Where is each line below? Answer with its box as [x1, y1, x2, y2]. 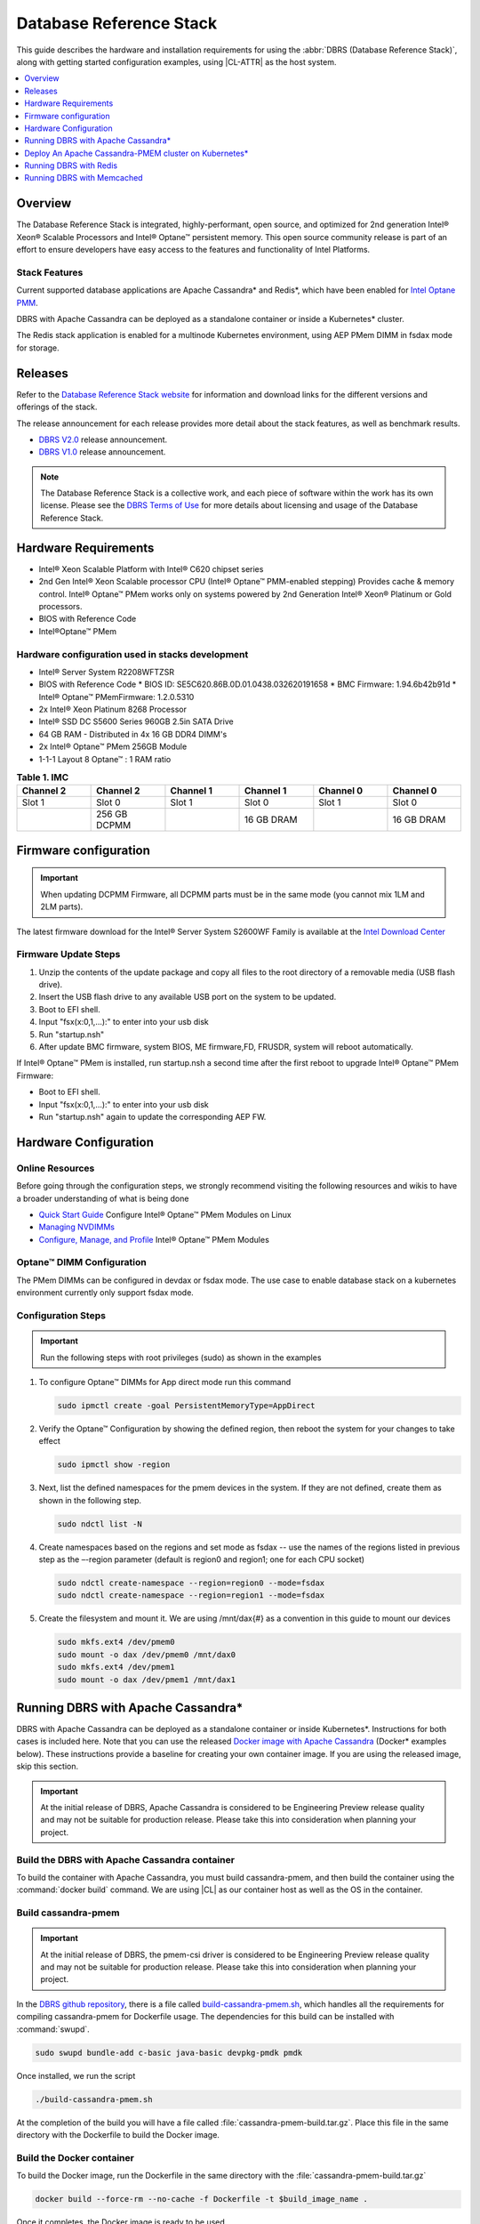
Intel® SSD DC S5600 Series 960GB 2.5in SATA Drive [38, 716, 235, 727]
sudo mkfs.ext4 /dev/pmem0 [57, 1637, 175, 1648]
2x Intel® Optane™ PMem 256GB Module [38, 741, 188, 752]
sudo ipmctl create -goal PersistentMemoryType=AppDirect [57, 1400, 316, 1410]
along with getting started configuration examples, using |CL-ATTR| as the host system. [16, 56, 337, 67]
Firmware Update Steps [16, 948, 121, 961]
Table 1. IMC [16, 771, 69, 784]
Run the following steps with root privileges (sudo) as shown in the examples [40, 1352, 322, 1363]
